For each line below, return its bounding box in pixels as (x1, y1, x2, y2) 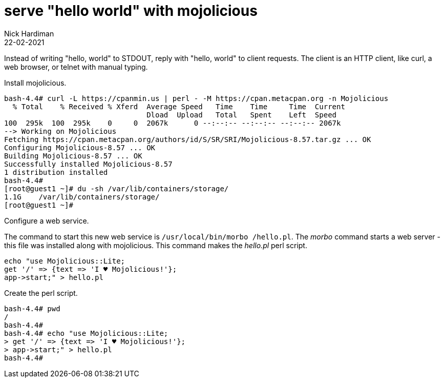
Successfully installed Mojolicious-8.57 (4, 159, 173, 168)
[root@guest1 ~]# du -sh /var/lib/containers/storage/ (4, 184, 229, 193)
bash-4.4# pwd (4, 304, 60, 313)
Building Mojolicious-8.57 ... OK (4, 151, 142, 160)
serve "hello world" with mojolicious (4, 2, 258, 19)
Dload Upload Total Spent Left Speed (146, 110, 337, 119)
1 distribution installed (4, 168, 108, 176)
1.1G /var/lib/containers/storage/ (4, 192, 160, 201)
